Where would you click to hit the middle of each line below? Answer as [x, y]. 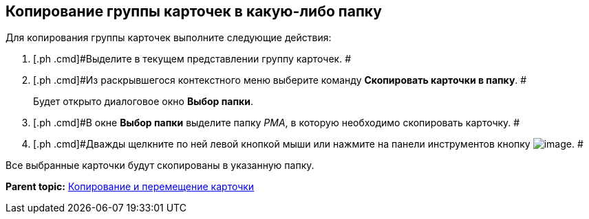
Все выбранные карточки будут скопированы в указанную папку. [160, 165]
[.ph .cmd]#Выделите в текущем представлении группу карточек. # [192, 59]
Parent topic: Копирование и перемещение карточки [130, 187]
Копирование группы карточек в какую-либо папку [194, 11]
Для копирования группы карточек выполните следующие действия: [169, 38]
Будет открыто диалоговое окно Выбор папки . [143, 102]
